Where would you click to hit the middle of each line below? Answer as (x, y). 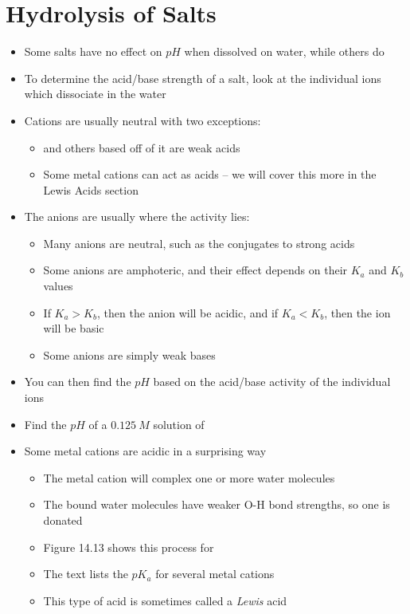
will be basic (74, 328)
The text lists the (86, 574)
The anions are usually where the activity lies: (137, 216)
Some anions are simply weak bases (129, 354)
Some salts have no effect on (93, 51)
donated (63, 520)
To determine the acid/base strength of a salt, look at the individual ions (203, 78)
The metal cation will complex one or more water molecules (189, 477)
